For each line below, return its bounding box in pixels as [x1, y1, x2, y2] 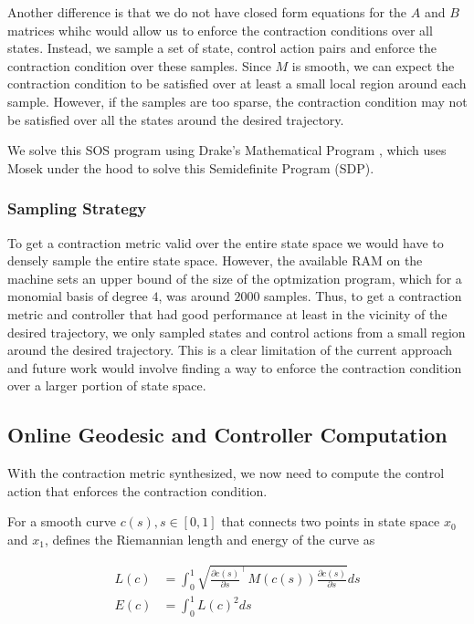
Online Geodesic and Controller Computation [7, 421, 448, 449]
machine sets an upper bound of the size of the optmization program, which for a [7, 268, 462, 287]
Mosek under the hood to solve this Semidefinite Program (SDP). [7, 158, 374, 177]
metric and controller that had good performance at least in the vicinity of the [7, 304, 448, 323]
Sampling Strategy [7, 197, 147, 220]
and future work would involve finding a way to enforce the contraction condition [7, 358, 462, 377]
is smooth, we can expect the [291, 56, 455, 75]
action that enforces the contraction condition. [7, 481, 268, 500]
